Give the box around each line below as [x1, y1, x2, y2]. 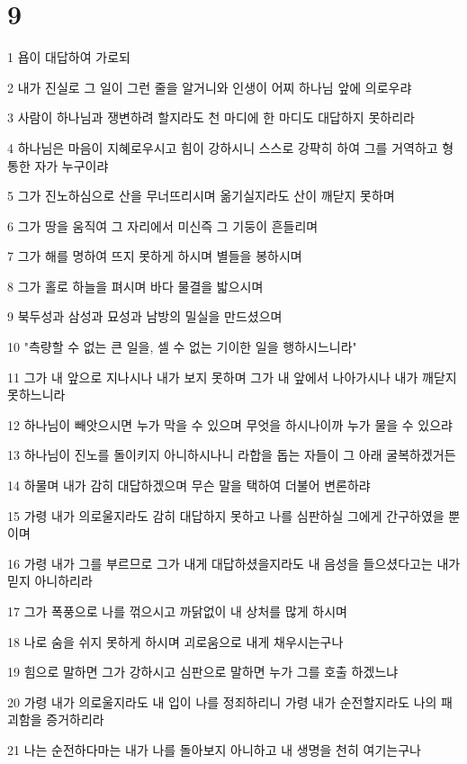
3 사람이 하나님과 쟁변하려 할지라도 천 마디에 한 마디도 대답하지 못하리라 [7, 108, 415, 127]
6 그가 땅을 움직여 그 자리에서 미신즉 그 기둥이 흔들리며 [7, 216, 319, 235]
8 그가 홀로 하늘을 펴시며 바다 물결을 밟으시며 [7, 276, 264, 295]
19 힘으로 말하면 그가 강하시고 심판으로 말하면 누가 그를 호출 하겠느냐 [7, 662, 399, 681]
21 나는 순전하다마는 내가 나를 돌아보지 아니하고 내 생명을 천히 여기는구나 [7, 740, 421, 759]
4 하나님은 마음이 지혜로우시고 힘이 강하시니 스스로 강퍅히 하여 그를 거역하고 [7, 138, 438, 157]
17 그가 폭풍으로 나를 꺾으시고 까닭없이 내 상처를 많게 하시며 [7, 602, 347, 620]
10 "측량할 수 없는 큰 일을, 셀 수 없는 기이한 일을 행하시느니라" [7, 337, 357, 356]
